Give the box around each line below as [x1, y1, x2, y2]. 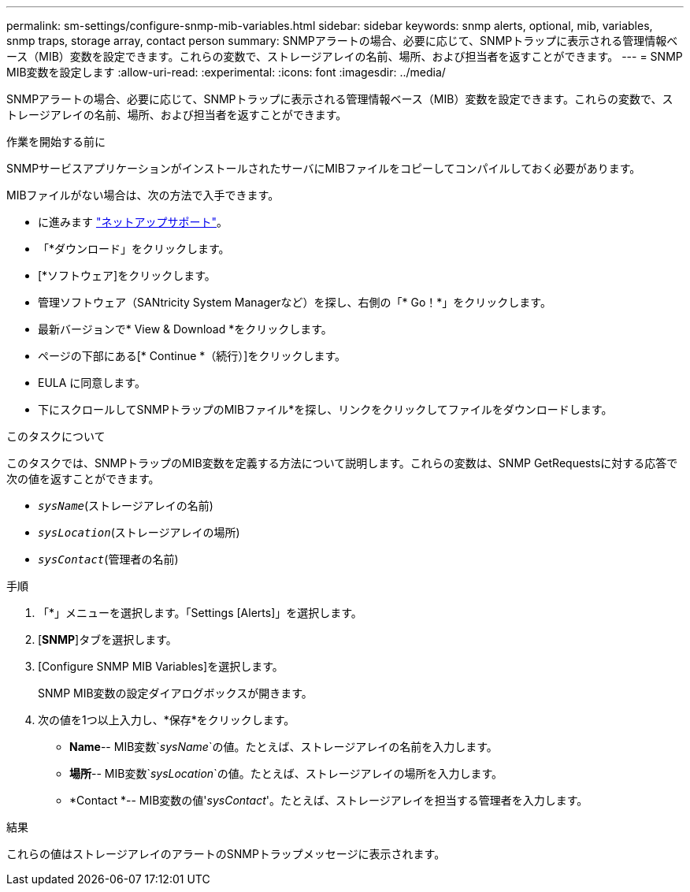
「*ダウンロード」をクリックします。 [38, 242, 230, 255]
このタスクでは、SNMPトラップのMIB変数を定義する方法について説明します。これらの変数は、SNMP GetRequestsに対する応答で [6, 456, 678, 470]
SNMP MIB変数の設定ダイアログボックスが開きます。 [38, 686, 313, 700]
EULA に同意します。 [38, 376, 146, 389]
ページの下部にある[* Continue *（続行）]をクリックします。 [38, 349, 347, 362]
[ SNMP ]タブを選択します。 [38, 633, 177, 646]
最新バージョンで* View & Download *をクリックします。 [38, 322, 332, 336]
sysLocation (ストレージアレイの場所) [38, 526, 240, 539]
